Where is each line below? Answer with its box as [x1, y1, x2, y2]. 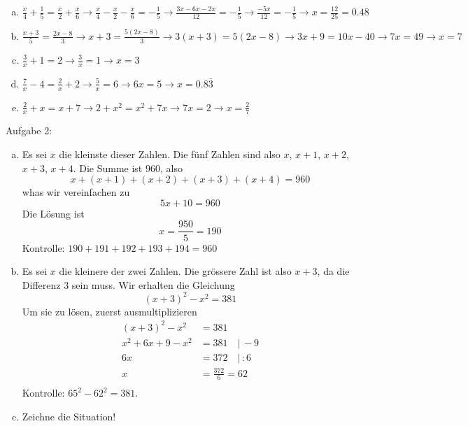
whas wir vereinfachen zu [22, 185, 130, 199]
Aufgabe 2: [6, 123, 52, 138]
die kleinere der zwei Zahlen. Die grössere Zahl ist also [59, 264, 292, 278]
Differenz [22, 277, 61, 292]
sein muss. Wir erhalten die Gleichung [71, 277, 235, 292]
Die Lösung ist [22, 206, 85, 220]
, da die [317, 264, 350, 278]
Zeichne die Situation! [22, 409, 116, 424]
